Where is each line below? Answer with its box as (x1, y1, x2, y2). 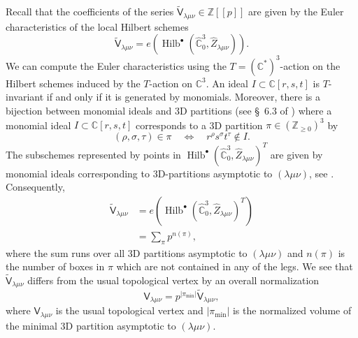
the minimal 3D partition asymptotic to (6, 318, 176, 332)
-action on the (280, 58, 341, 73)
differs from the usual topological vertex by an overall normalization (27, 273, 320, 288)
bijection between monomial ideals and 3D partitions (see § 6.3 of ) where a (6, 103, 332, 117)
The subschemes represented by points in (6, 147, 181, 161)
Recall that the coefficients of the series (6, 4, 174, 19)
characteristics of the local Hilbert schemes (6, 19, 189, 34)
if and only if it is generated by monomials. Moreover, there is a (46, 89, 320, 104)
